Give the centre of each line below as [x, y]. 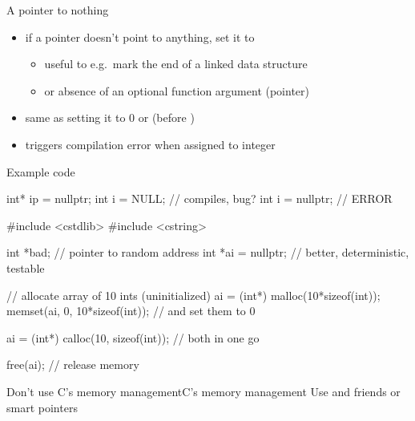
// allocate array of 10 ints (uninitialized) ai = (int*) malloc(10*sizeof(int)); [193, 295]
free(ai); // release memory [73, 364]
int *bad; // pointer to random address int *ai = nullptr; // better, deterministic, [208, 252]
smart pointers [42, 407]
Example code [41, 171]
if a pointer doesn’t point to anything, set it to [140, 36]
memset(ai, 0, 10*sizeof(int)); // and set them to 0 [131, 311]
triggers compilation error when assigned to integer [150, 144]
